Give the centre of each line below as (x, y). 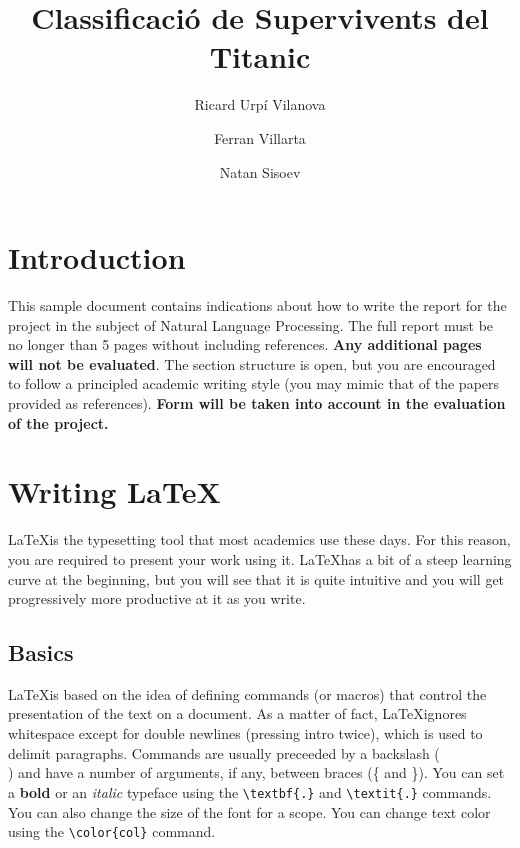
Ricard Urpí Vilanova (260, 104)
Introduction (97, 257)
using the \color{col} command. (112, 831)
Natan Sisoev (260, 171)
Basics (41, 652)
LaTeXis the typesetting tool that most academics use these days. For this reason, (259, 539)
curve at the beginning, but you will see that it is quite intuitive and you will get (256, 578)
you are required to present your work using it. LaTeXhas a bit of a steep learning (260, 558)
